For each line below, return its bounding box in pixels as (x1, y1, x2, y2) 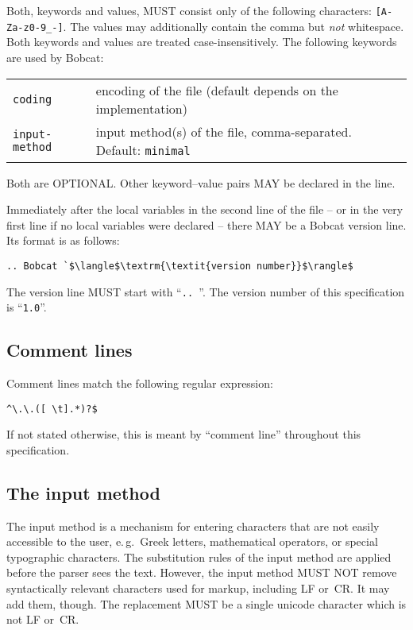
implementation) (95, 99, 187, 118)
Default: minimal (95, 140, 191, 159)
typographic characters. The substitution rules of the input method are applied (6, 548, 392, 565)
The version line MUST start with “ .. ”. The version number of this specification (6, 283, 405, 300)
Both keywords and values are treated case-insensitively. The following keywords (6, 33, 397, 50)
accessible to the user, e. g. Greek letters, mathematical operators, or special (6, 533, 378, 550)
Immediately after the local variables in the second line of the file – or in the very (6, 201, 403, 218)
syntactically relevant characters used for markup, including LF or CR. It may (6, 580, 390, 597)
